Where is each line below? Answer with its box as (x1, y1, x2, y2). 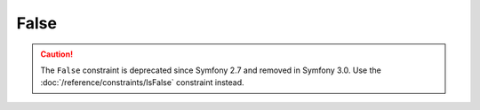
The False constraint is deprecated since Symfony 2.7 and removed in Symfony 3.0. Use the (40, 65, 381, 75)
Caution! (40, 49, 74, 59)
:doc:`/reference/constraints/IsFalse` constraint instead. (40, 77, 244, 88)
